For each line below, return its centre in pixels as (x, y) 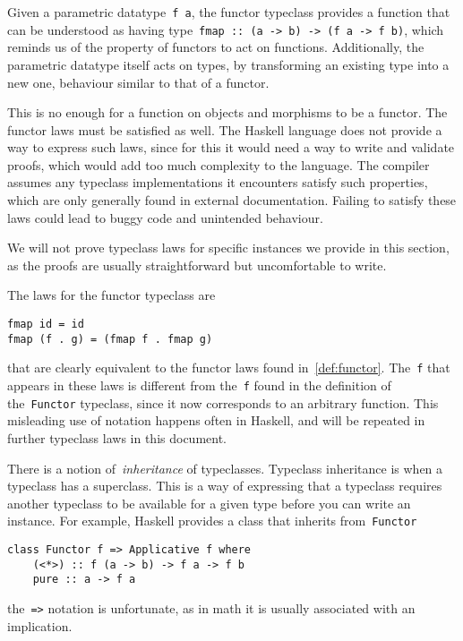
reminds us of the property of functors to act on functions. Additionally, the (216, 47)
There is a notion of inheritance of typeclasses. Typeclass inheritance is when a (225, 468)
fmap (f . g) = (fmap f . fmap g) (110, 339)
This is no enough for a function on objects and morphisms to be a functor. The (227, 112)
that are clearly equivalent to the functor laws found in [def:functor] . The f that (229, 368)
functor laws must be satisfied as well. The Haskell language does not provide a (225, 129)
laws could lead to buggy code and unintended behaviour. (165, 217)
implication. (40, 625)
